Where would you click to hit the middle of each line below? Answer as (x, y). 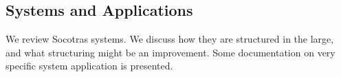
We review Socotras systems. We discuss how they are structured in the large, (170, 39)
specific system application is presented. (89, 66)
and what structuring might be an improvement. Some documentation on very (170, 52)
